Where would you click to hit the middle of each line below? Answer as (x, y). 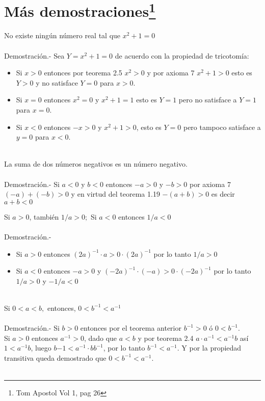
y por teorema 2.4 (166, 338)
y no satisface (57, 82)
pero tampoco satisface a (222, 127)
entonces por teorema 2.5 (83, 73)
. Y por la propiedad (209, 348)
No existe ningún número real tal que (62, 35)
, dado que (100, 338)
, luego (41, 348)
